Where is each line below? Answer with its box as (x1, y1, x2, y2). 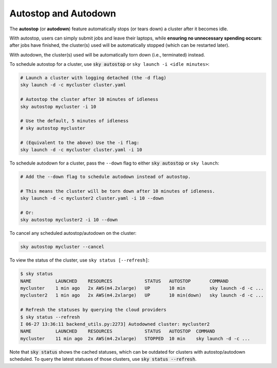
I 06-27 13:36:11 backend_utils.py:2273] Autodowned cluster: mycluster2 (20, 321, 210, 327)
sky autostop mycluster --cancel (20, 244, 105, 250)
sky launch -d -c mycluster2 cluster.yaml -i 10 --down (20, 195, 164, 201)
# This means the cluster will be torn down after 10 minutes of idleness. (20, 188, 215, 194)
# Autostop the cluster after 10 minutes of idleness (20, 97, 159, 102)
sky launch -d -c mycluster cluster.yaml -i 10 (20, 147, 142, 153)
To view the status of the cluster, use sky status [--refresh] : (9, 257, 150, 263)
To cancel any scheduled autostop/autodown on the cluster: (9, 230, 137, 236)
